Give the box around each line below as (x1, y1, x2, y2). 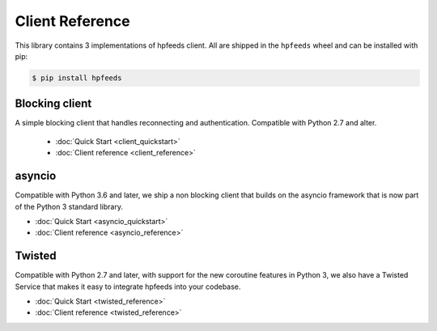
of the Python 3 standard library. (15, 202, 123, 211)
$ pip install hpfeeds (32, 73, 122, 83)
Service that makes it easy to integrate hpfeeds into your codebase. (15, 282, 241, 291)
